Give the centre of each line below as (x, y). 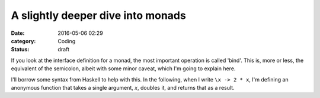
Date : (18, 33)
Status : (20, 50)
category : (23, 41)
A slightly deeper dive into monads (98, 15)
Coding (67, 41)
